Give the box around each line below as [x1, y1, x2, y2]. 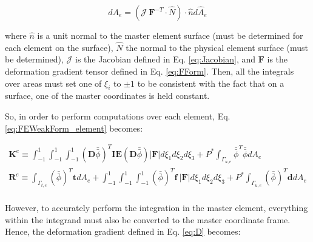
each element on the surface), [5, 41, 113, 53]
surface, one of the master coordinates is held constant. [5, 89, 210, 102]
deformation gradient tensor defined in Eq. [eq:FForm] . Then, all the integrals [5, 65, 294, 77]
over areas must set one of [5, 76, 102, 89]
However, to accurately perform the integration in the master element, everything [5, 201, 308, 213]
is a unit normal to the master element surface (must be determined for [37, 29, 303, 41]
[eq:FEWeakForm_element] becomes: [5, 121, 143, 134]
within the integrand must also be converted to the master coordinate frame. [5, 213, 291, 226]
